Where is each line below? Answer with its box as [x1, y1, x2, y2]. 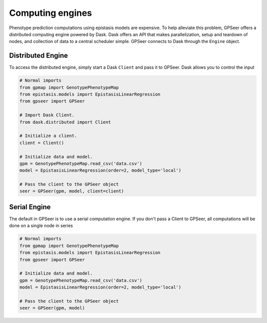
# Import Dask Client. [19, 112, 75, 118]
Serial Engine [9, 203, 51, 211]
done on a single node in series [9, 223, 73, 229]
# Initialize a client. [19, 133, 78, 138]
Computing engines [9, 7, 92, 18]
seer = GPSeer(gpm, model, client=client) [19, 188, 124, 194]
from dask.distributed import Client [19, 119, 111, 125]
